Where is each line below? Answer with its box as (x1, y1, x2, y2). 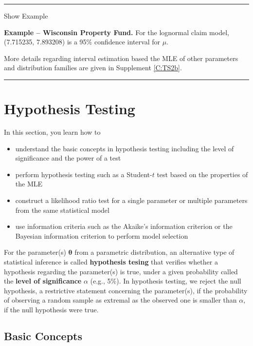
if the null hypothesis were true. (4, 305, 99, 314)
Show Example (4, 11, 48, 20)
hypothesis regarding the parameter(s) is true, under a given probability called (4, 266, 238, 276)
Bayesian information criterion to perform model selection (15, 230, 188, 241)
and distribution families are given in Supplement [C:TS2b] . (4, 62, 182, 73)
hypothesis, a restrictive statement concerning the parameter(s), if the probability (4, 285, 248, 295)
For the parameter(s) (4, 247, 66, 257)
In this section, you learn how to (4, 127, 101, 137)
